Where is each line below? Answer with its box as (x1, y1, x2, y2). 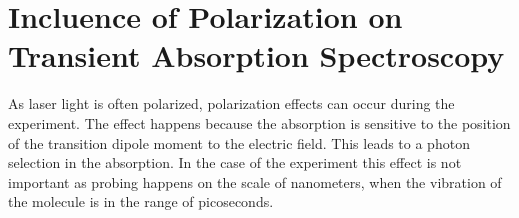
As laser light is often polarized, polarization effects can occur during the (8, 93, 455, 114)
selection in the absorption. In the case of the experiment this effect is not (8, 152, 462, 173)
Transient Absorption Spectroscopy (8, 35, 505, 76)
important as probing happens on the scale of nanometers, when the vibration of (8, 171, 502, 192)
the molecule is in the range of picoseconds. (8, 191, 274, 212)
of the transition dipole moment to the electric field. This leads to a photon (8, 132, 470, 153)
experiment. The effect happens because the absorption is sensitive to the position (8, 112, 511, 133)
